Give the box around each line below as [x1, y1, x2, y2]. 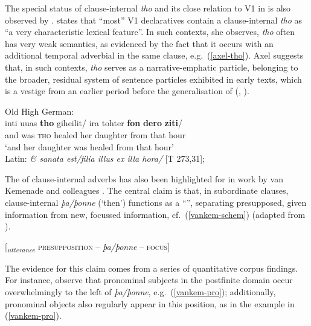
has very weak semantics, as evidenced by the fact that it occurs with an [5, 37, 274, 50]
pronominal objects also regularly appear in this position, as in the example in [5, 297, 295, 310]
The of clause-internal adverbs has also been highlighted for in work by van [5, 172, 283, 185]
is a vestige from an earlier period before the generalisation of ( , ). [5, 85, 249, 97]
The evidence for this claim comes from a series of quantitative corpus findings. [5, 261, 298, 274]
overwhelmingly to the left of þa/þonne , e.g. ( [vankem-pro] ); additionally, [5, 286, 276, 298]
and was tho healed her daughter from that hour [5, 128, 186, 141]
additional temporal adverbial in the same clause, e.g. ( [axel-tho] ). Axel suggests [5, 49, 304, 62]
